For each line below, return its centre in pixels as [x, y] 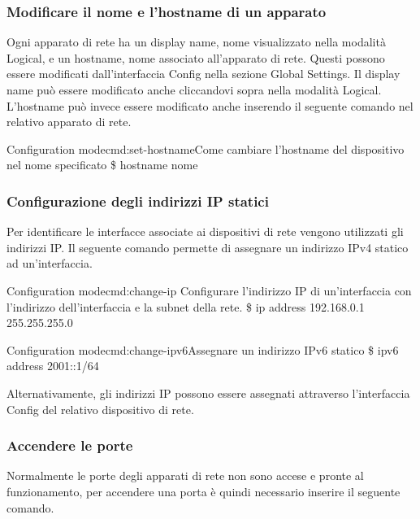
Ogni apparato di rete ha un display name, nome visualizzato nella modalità [196, 42]
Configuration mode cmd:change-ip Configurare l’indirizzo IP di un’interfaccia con [209, 290]
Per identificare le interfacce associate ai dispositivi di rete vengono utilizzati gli [205, 231]
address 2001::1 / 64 [53, 366]
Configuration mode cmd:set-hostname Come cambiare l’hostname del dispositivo [206, 148]
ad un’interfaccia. [50, 263]
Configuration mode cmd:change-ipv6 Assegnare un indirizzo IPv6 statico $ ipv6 [203, 349]
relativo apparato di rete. [69, 122]
